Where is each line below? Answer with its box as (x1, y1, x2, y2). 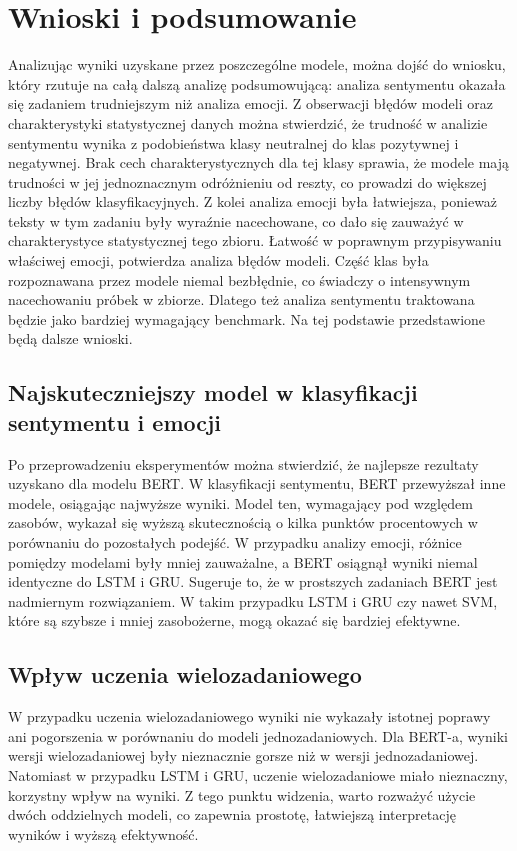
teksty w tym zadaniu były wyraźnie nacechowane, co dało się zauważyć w (8, 210, 464, 231)
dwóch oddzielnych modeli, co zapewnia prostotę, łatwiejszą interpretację (8, 804, 456, 825)
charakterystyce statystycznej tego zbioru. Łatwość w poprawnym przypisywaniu (8, 230, 502, 251)
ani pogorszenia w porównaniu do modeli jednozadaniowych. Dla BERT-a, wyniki (8, 725, 508, 746)
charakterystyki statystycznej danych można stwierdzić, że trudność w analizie (8, 112, 488, 133)
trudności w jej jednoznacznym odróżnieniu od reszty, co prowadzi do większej (8, 171, 487, 192)
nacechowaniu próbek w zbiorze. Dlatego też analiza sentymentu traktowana (8, 289, 475, 310)
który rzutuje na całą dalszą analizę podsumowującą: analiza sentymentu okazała (8, 73, 506, 94)
